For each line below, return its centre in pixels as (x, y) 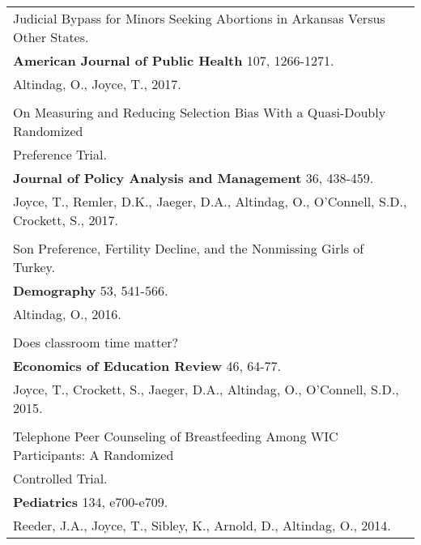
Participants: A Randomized (94, 455)
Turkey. (34, 267)
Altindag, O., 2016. (67, 314)
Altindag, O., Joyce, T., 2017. (97, 84)
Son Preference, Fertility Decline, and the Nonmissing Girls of (189, 248)
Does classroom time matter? (96, 342)
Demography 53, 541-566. (91, 290)
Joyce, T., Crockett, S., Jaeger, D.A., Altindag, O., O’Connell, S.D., (206, 389)
